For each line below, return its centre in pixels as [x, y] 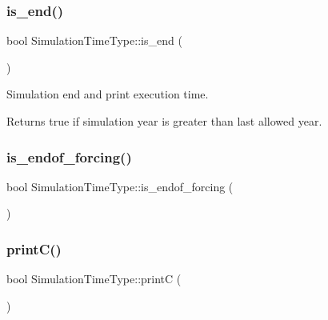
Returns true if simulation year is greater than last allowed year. [164, 121]
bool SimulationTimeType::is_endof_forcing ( [120, 186]
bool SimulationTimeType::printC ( [94, 279]
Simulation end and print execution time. [108, 94]
